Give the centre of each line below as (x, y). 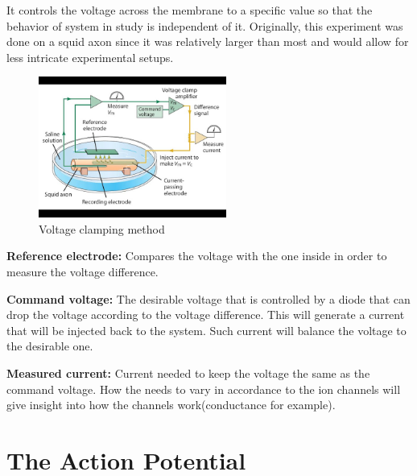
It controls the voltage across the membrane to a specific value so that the (190, 10)
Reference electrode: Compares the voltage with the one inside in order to (197, 256)
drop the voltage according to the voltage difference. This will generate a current (206, 315)
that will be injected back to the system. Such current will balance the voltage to (206, 330)
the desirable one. (50, 346)
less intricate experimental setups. (90, 57)
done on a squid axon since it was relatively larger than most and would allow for (208, 41)
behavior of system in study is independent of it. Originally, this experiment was (205, 25)
